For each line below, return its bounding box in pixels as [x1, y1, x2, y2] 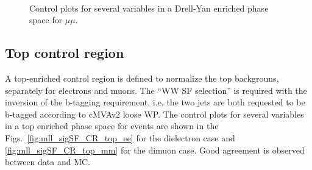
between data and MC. [5, 155, 90, 168]
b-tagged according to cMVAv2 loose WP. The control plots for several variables [5, 107, 304, 120]
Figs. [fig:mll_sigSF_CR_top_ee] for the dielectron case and [5, 131, 235, 144]
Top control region [5, 43, 124, 62]
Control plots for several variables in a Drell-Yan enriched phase [29, 1, 269, 14]
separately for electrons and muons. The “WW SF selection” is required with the [5, 83, 307, 96]
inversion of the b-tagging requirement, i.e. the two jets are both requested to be [5, 96, 305, 108]
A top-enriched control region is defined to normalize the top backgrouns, [5, 71, 279, 84]
